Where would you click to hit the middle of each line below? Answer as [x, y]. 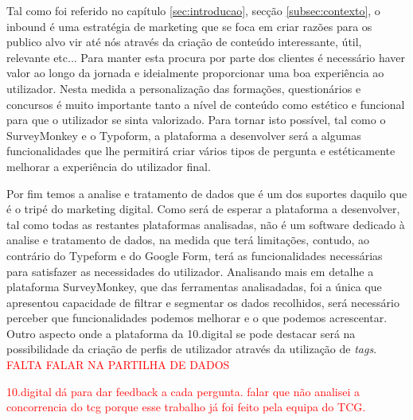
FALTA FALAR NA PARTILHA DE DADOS [118, 365]
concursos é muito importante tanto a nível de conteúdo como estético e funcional [206, 104]
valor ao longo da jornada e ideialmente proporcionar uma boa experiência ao [195, 73]
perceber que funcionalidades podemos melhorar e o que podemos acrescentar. [197, 318]
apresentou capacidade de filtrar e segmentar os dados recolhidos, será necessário [203, 302]
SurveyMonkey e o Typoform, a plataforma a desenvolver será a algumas [184, 135]
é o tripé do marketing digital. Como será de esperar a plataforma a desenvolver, [203, 209]
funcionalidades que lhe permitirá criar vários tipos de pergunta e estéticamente [201, 151]
